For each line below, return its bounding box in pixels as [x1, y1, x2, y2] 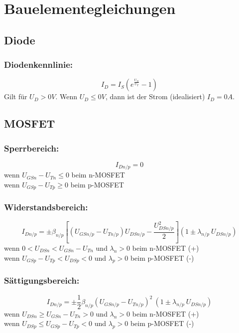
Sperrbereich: [4, 142, 59, 154]
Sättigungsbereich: [4, 274, 80, 287]
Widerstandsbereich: [4, 201, 88, 213]
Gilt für [4, 91, 27, 102]
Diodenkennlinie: [4, 58, 73, 71]
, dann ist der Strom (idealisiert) [105, 91, 205, 102]
